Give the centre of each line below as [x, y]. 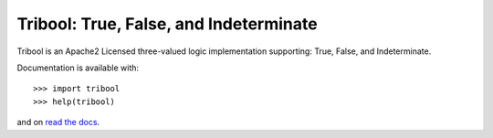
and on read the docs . [58, 122]
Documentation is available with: [78, 68]
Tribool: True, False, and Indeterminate [168, 24]
